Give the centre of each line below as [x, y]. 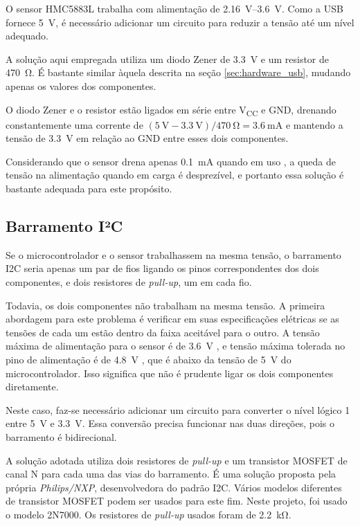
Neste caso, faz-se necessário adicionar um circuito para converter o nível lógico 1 [178, 409]
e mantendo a [314, 124]
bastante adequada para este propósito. [89, 189]
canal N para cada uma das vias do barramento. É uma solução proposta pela [171, 474]
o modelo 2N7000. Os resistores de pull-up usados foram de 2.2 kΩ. [148, 514]
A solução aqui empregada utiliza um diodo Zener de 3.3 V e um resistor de [168, 58]
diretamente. [32, 387]
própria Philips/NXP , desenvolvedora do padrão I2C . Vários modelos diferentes [174, 487]
